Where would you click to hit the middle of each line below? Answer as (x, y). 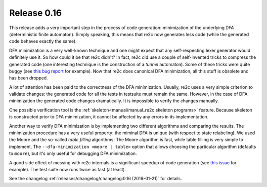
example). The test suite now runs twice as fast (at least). (67, 169)
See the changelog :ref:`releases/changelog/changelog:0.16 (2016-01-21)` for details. (96, 179)
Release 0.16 (35, 13)
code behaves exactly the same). (43, 41)
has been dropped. (28, 78)
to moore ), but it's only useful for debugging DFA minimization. (73, 153)
